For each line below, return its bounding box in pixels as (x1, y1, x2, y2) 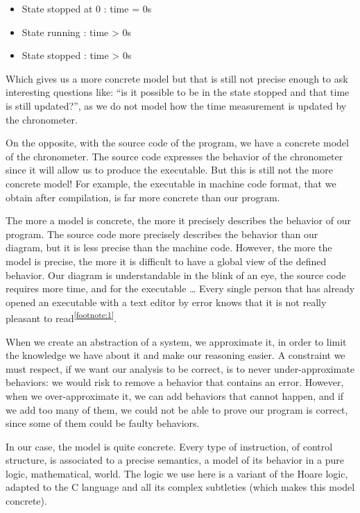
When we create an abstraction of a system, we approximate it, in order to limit (6, 334, 347, 348)
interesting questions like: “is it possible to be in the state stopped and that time (6, 85, 350, 99)
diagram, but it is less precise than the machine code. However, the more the (6, 240, 332, 255)
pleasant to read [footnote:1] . (6, 309, 117, 325)
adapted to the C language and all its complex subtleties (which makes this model (6, 480, 355, 494)
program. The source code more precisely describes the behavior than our (6, 226, 318, 241)
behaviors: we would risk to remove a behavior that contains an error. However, (6, 375, 344, 389)
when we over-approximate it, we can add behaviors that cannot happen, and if (6, 388, 344, 403)
